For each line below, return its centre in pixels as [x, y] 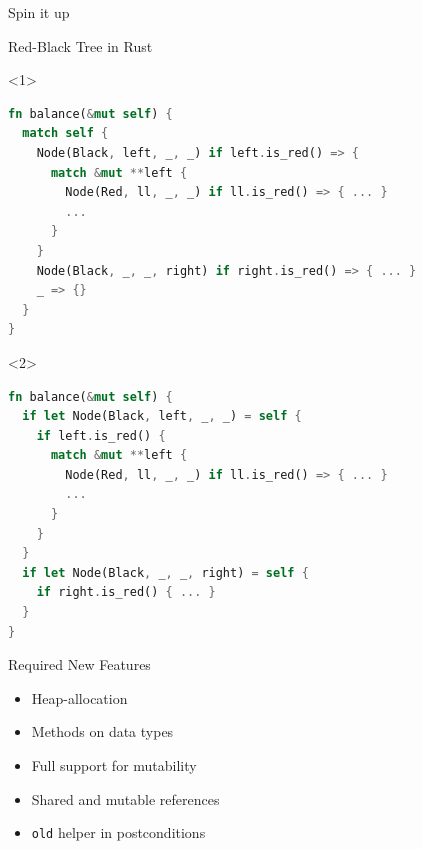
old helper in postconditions [118, 832]
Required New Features [79, 664]
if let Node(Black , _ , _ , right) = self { [165, 572]
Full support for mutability [114, 765]
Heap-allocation [79, 697]
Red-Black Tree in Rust [80, 45]
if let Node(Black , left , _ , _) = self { [162, 416]
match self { [65, 133]
